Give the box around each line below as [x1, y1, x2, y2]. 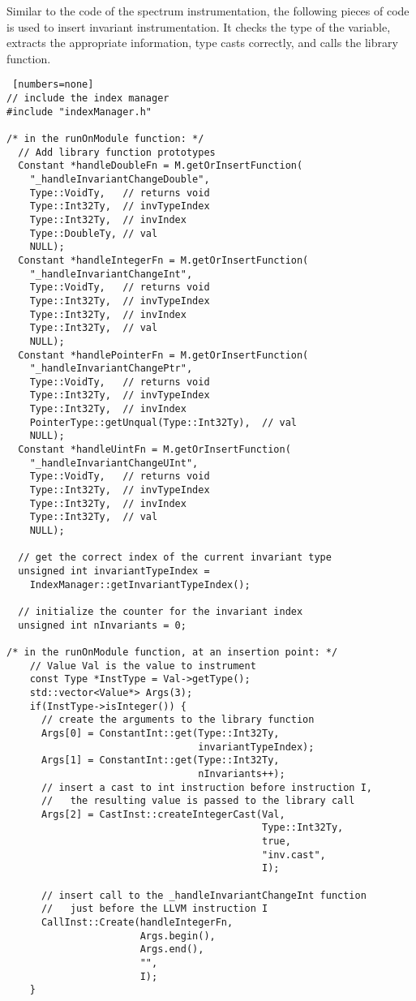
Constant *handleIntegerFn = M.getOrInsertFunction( [18, 254, 309, 266]
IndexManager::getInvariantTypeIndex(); [29, 578, 251, 591]
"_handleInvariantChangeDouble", [29, 173, 210, 185]
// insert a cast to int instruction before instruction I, [41, 781, 373, 793]
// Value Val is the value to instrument [29, 659, 256, 672]
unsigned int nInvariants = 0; [18, 619, 187, 631]
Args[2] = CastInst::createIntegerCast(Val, [41, 808, 285, 820]
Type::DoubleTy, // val [29, 227, 158, 239]
